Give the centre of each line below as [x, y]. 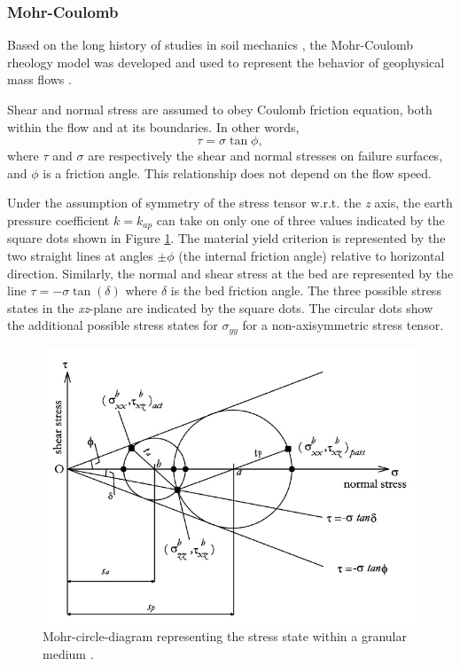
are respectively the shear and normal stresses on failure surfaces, [265, 156]
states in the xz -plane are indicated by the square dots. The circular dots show [220, 307]
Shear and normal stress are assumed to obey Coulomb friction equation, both [220, 109]
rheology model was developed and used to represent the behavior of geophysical [226, 62]
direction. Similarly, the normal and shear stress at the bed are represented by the [230, 273]
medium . [68, 653]
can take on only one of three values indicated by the [300, 219]
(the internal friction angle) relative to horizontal [312, 256]
